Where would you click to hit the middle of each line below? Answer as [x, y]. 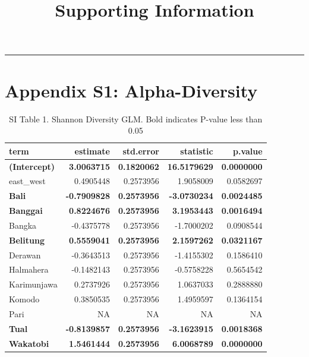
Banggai [26, 211]
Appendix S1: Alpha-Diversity [131, 90]
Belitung [27, 240]
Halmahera [29, 269]
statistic [197, 151]
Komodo [24, 299]
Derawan [25, 255]
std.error [141, 151]
